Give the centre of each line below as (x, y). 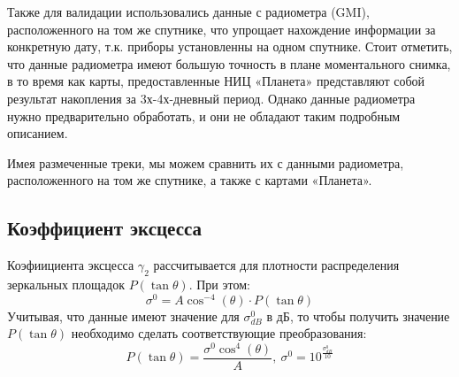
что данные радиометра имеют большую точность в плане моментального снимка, (229, 63)
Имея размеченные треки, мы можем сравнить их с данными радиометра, (206, 162)
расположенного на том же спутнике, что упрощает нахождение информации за (222, 29)
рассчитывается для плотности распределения (276, 265)
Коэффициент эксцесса (105, 228)
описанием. (38, 133)
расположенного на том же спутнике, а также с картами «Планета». (190, 180)
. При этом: (219, 284)
